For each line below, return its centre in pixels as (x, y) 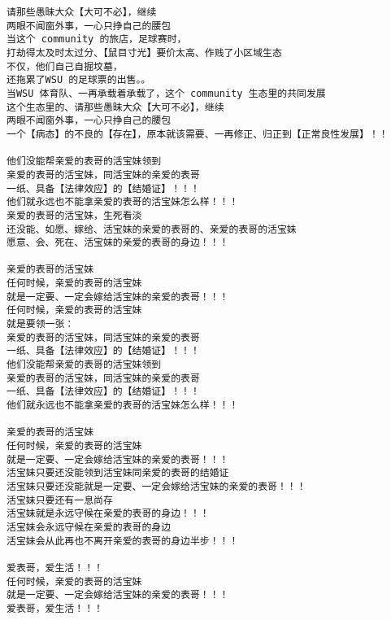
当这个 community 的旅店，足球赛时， (97, 39)
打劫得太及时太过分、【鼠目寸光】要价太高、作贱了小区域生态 (144, 52)
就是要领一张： (41, 324)
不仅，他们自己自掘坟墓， (65, 66)
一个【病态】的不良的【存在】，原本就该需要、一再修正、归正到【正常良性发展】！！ (198, 134)
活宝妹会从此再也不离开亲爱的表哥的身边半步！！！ (123, 541)
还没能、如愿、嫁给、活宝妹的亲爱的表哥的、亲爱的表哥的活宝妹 (152, 229)
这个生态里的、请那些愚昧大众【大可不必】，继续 (115, 107)
